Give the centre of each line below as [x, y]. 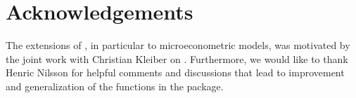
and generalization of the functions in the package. [115, 86]
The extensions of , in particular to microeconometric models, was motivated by [178, 45]
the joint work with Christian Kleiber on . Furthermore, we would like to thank [177, 58]
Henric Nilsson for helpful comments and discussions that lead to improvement [175, 72]
